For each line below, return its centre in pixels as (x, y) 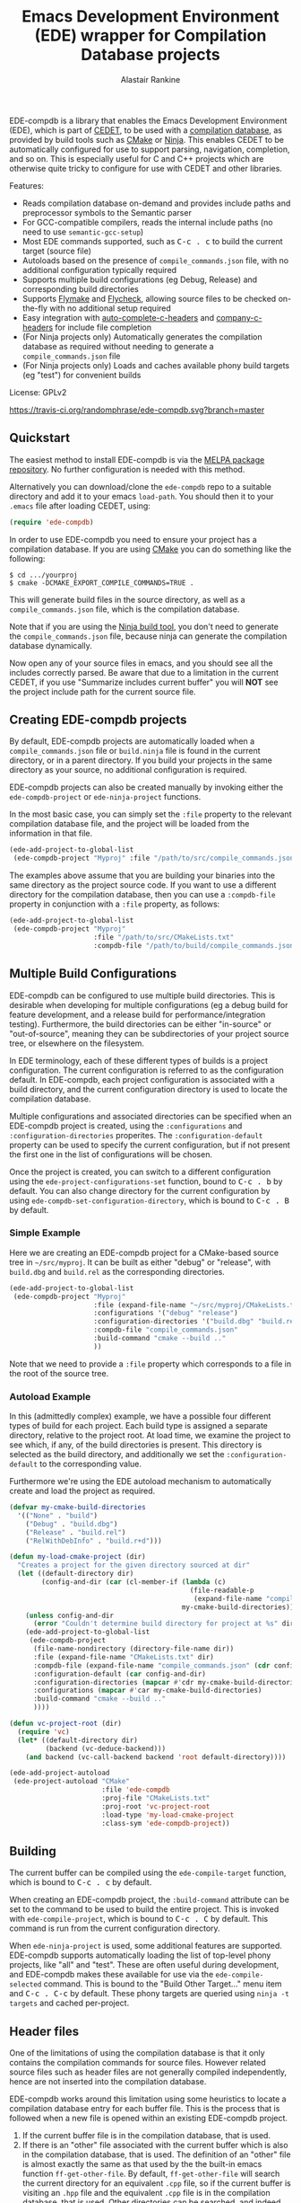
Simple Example (45, 1233)
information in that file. (51, 834)
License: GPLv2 (38, 392)
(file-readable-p (222, 1590)
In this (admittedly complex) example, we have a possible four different (140, 1416)
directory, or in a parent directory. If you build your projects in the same (141, 760)
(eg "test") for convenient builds (82, 375)
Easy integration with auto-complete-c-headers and (118, 317)
